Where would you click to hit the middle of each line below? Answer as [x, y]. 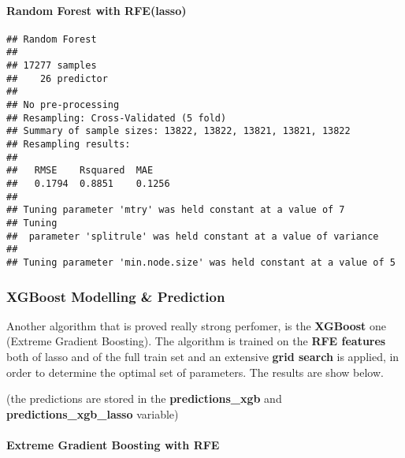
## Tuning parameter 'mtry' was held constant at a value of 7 [176, 210]
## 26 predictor [57, 78]
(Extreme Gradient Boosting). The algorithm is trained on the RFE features [196, 341]
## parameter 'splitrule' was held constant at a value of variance [193, 236]
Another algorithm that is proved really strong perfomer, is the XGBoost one [197, 325]
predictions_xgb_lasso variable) [93, 413]
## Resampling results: [69, 145]
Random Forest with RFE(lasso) [97, 10]
